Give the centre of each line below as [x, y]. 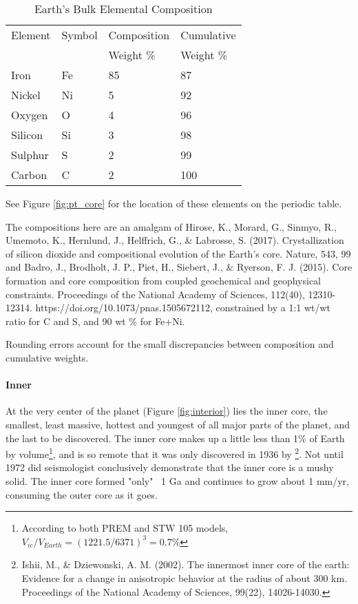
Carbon [29, 175]
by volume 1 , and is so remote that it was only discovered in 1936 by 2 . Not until [175, 453]
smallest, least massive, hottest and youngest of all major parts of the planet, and [178, 424]
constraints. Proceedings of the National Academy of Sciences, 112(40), [155, 294]
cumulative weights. [47, 357]
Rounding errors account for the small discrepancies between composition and [170, 344]
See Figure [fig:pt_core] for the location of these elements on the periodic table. [174, 203]
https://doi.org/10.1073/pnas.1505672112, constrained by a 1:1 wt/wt [183, 308]
